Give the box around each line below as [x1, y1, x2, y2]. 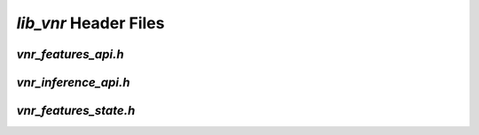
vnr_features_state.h [16, 103, 136, 118]
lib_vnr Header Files [16, 13, 165, 33]
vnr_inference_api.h [16, 75, 130, 90]
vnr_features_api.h [16, 47, 124, 62]
